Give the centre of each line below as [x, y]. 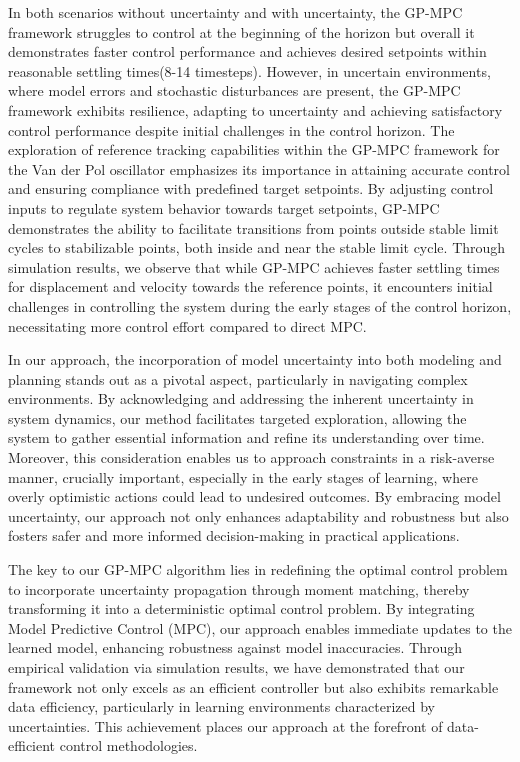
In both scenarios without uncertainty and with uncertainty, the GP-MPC [235, 12]
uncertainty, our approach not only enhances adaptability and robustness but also [258, 515]
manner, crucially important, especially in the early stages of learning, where [243, 476]
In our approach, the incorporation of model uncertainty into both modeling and [255, 359]
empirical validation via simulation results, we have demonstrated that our [236, 667]
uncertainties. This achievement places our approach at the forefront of [225, 725]
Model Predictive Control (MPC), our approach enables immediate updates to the [260, 627]
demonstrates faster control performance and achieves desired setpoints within [247, 51]
